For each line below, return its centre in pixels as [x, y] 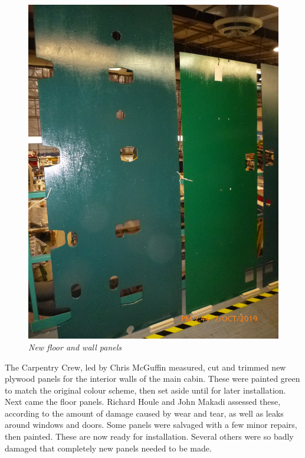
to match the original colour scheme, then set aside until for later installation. [145, 390]
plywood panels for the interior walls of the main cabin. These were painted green [152, 379]
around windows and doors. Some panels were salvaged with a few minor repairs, [151, 425]
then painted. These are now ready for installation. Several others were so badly [149, 436]
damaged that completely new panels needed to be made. [108, 448]
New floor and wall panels [75, 347]
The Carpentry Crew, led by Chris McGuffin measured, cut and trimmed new [145, 367]
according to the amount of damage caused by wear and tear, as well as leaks [144, 413]
